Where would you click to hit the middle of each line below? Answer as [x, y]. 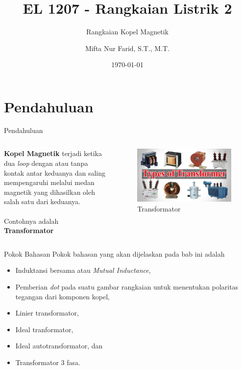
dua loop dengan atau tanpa [46, 163]
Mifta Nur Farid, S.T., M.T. [127, 48]
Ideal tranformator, [44, 329]
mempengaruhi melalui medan [49, 182]
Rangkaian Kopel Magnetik [127, 32]
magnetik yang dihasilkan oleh [49, 192]
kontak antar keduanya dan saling [55, 172]
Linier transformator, [47, 313]
